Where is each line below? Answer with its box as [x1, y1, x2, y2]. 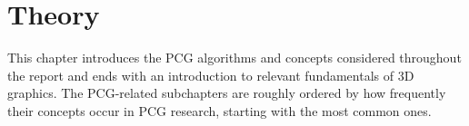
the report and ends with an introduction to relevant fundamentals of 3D [7, 65, 414, 84]
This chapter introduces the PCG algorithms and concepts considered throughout [7, 48, 462, 67]
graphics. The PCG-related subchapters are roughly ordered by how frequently [7, 83, 446, 102]
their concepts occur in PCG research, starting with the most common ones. [7, 101, 432, 120]
